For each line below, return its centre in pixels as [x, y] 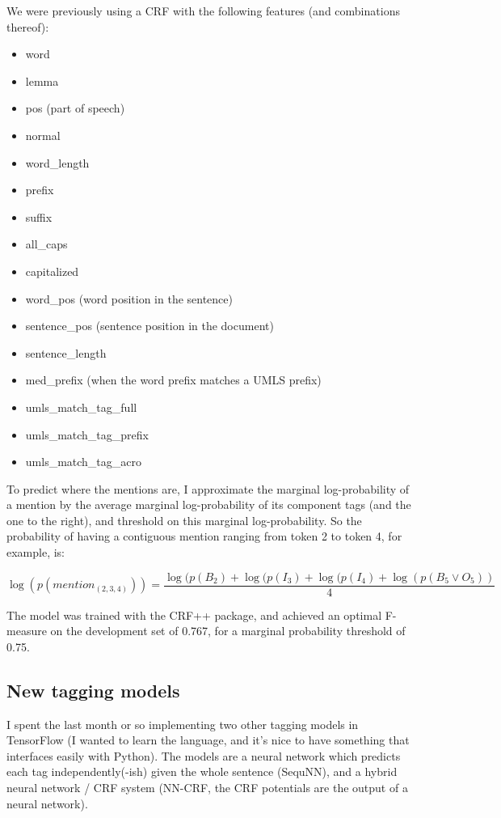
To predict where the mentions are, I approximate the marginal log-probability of [208, 488]
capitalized [52, 271]
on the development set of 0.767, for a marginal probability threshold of [228, 631]
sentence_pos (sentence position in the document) [149, 326]
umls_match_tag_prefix [87, 434]
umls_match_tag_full [81, 407]
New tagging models [93, 690]
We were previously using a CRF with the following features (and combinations [203, 11]
